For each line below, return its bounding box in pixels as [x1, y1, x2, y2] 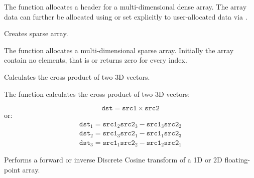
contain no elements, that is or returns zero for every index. [4, 55, 187, 65]
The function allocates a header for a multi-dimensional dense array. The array [4, 2, 247, 12]
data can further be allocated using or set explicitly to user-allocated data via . [4, 11, 247, 22]
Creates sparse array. [4, 28, 68, 39]
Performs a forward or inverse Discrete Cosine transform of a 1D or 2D [4, 154, 222, 165]
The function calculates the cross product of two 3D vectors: [4, 88, 190, 99]
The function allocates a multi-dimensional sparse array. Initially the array [4, 45, 234, 55]
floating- [224, 154, 250, 165]
